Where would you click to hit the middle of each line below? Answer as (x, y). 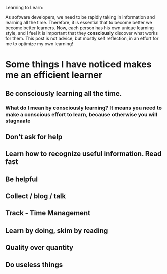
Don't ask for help (34, 136)
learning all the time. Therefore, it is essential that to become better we (79, 22)
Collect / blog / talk (36, 196)
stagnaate (18, 121)
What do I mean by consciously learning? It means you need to (84, 108)
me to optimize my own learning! (39, 44)
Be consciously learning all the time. (64, 94)
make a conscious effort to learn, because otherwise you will (81, 114)
